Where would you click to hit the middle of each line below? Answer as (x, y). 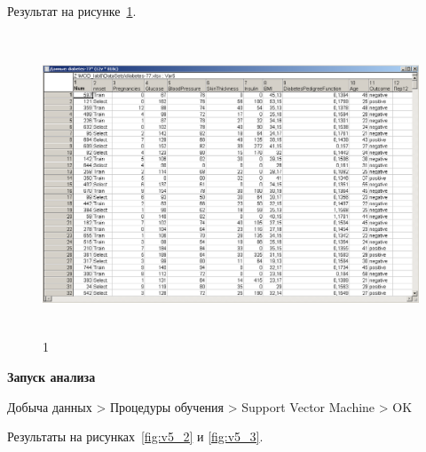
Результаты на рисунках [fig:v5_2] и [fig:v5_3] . (135, 436)
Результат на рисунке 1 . (72, 11)
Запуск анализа (51, 376)
